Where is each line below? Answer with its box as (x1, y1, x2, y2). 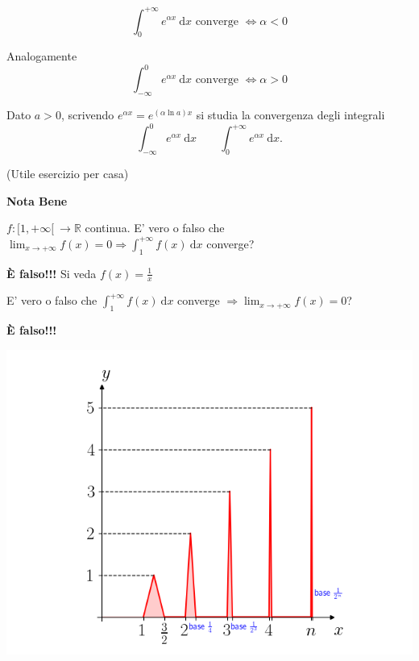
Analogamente (6, 48, 77, 64)
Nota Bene (6, 192, 68, 209)
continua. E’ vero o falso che (85, 219, 225, 236)
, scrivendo (60, 106, 114, 123)
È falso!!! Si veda (6, 264, 97, 281)
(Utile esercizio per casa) (6, 165, 129, 182)
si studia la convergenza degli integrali (196, 106, 385, 123)
